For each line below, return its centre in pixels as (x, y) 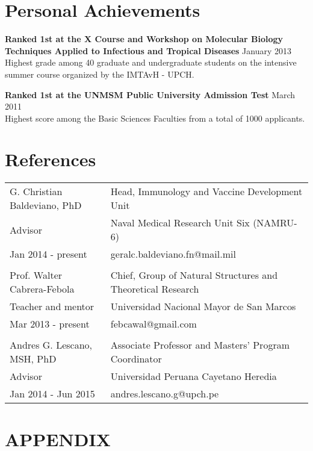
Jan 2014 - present (48, 254)
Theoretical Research (155, 289)
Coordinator (136, 359)
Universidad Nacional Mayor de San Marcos (203, 306)
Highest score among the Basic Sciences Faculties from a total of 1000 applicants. (155, 118)
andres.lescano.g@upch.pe (165, 394)
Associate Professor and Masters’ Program (200, 345)
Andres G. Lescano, (51, 345)
